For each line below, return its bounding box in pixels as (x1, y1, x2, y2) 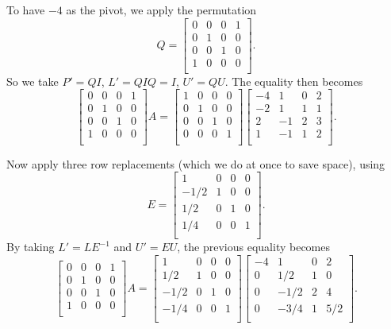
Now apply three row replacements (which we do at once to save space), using (6, 155, 385, 172)
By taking (6, 238, 55, 255)
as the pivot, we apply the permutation (66, 2, 257, 17)
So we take (6, 72, 59, 89)
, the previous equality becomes (177, 238, 330, 255)
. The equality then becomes (224, 72, 363, 89)
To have (6, 2, 45, 17)
